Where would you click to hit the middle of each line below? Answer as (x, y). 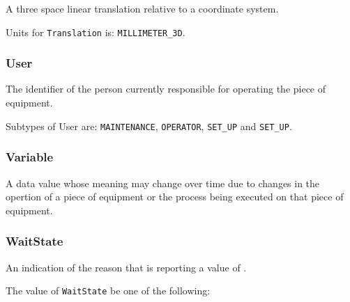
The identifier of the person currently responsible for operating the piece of (166, 89)
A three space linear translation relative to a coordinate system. (142, 8)
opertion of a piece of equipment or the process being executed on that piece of (175, 197)
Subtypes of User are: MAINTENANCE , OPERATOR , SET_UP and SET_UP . (149, 126)
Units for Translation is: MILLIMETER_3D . (96, 32)
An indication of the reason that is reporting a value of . (126, 267)
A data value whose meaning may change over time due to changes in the (163, 183)
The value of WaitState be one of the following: (108, 291)
